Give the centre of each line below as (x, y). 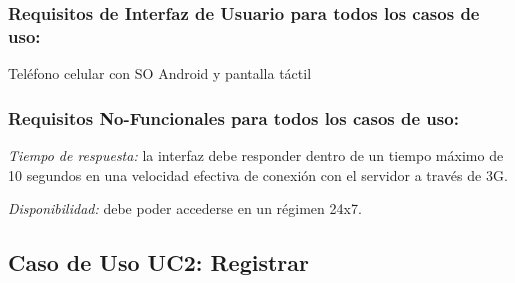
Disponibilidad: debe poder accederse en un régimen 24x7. (185, 208)
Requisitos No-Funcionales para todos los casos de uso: (233, 117)
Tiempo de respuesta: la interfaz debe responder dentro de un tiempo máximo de (256, 154)
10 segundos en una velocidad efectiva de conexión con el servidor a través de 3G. (258, 174)
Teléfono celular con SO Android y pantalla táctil (160, 73)
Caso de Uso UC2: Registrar (158, 262)
